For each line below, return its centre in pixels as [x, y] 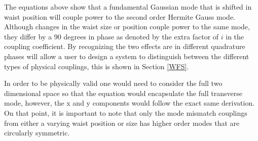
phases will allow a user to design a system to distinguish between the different [127, 56]
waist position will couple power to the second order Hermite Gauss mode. [120, 16]
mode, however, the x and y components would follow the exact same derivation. [130, 103]
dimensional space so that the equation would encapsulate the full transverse [123, 93]
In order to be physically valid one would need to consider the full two [113, 83]
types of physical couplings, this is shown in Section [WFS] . [97, 66]
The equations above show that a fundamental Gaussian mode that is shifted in [128, 7]
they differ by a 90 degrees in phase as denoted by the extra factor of [112, 36]
